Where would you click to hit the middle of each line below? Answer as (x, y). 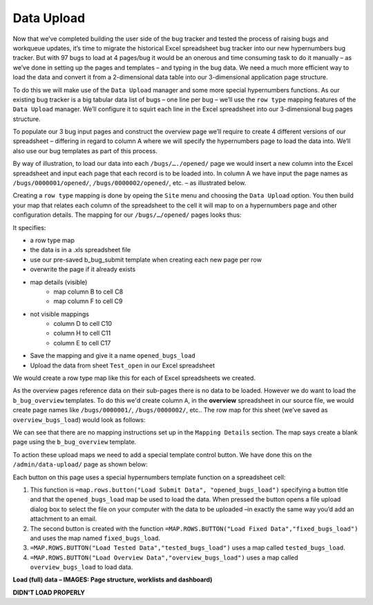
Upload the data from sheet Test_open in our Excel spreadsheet (123, 365)
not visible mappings (60, 314)
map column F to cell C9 (88, 301)
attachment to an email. (64, 519)
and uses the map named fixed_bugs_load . (95, 538)
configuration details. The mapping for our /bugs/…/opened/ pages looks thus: (127, 215)
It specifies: (29, 227)
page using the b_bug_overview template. (75, 442)
